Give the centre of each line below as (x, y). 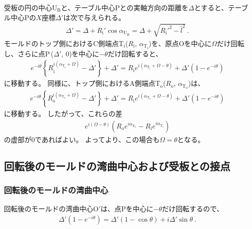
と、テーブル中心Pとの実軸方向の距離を (125, 7)
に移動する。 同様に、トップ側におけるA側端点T (82, 83)
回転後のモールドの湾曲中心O (51, 208)
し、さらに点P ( (29, 53)
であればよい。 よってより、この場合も (97, 139)
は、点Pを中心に (127, 208)
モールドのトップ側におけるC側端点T (64, 43)
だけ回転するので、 (193, 208)
